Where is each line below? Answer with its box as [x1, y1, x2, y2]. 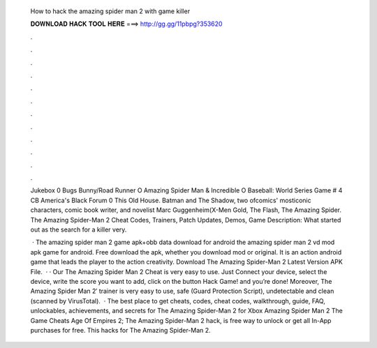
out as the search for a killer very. [30, 225, 127, 234]
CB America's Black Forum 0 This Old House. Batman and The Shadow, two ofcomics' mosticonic [30, 196, 311, 204]
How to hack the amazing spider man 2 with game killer [30, 7, 191, 15]
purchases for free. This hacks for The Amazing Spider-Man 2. [30, 326, 211, 334]
